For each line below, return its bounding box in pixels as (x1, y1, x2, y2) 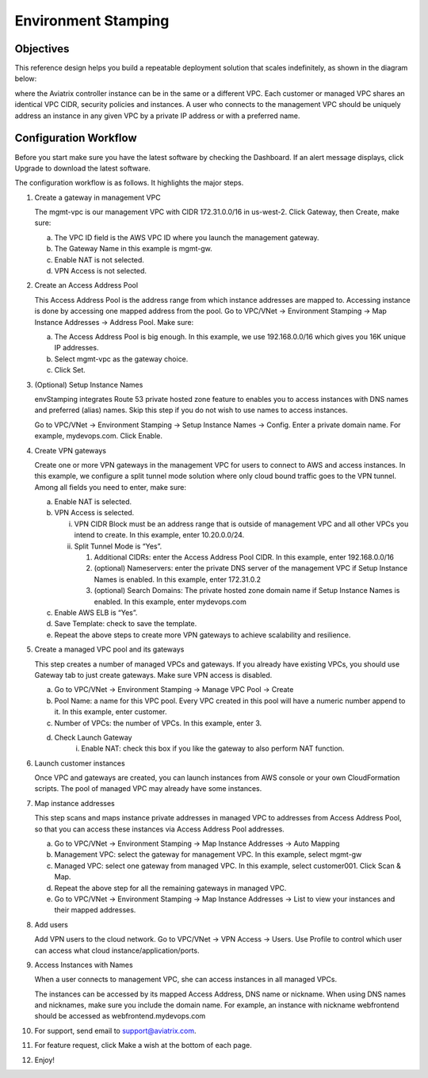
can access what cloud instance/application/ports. (34, 946, 200, 955)
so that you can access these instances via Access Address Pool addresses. (34, 824, 285, 834)
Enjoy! (34, 1055, 55, 1065)
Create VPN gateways (34, 445, 107, 455)
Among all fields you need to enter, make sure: (34, 482, 186, 491)
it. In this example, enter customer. (54, 707, 167, 717)
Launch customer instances (34, 758, 126, 768)
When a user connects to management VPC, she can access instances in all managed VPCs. (34, 975, 337, 984)
